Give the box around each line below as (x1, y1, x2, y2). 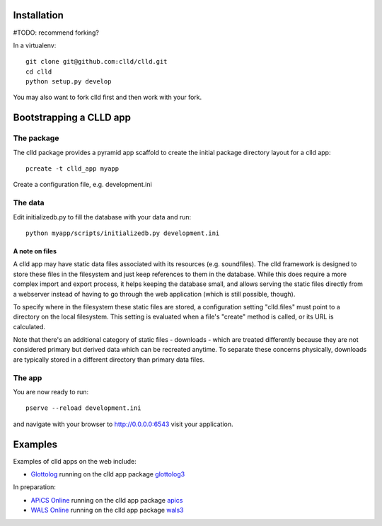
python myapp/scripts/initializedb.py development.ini (25, 229, 220, 237)
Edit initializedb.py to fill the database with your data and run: (13, 212, 192, 221)
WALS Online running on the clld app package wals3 (30, 506, 184, 515)
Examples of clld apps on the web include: (13, 457, 137, 465)
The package (13, 133, 59, 143)
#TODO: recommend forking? (13, 28, 99, 37)
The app (13, 372, 42, 382)
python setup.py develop (25, 78, 112, 86)
